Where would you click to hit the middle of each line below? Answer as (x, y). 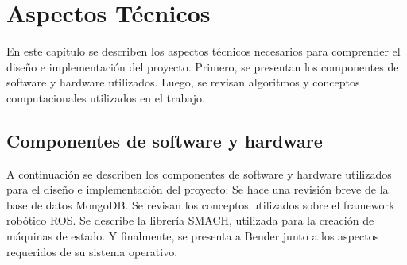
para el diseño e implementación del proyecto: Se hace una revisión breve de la (198, 189)
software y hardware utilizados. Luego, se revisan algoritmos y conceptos (183, 82)
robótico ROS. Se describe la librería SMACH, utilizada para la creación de (190, 220)
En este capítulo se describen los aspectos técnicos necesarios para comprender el (203, 51)
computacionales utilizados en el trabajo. (106, 97)
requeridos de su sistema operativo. (92, 251)
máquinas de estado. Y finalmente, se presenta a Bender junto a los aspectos (193, 236)
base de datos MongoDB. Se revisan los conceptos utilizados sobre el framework (201, 204)
